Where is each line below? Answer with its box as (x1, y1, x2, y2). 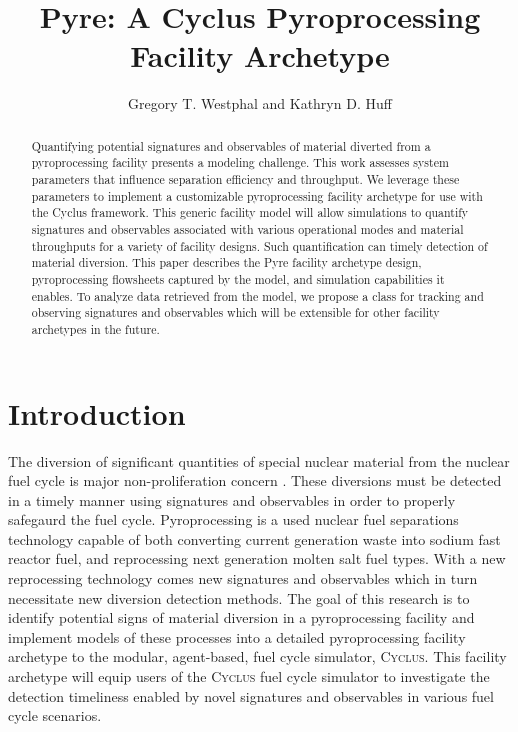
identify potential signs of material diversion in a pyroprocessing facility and (8, 607, 475, 628)
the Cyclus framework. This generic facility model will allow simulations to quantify (31, 204, 469, 221)
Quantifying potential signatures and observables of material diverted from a (31, 137, 431, 154)
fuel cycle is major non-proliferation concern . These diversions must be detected (8, 470, 502, 491)
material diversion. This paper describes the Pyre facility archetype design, (31, 254, 422, 271)
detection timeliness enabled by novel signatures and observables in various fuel (8, 685, 494, 706)
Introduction (8, 392, 186, 433)
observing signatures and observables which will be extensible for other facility (31, 304, 440, 321)
